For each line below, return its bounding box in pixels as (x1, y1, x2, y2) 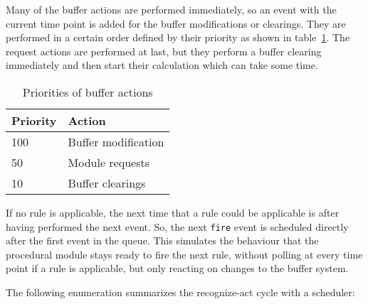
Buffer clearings (68, 174, 146, 191)
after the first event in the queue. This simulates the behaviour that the (6, 233, 319, 248)
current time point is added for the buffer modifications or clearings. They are (6, 16, 346, 31)
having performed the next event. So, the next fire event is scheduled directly (6, 219, 349, 234)
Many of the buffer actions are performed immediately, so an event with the (6, 2, 337, 16)
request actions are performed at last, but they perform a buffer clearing (6, 43, 322, 58)
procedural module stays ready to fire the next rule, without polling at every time (6, 246, 363, 261)
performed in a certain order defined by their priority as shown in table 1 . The (6, 30, 350, 45)
